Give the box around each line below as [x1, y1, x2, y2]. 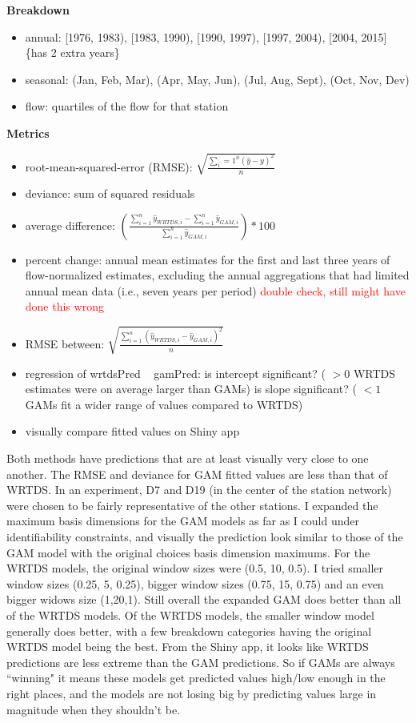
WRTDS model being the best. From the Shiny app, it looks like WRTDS [6, 638, 369, 655]
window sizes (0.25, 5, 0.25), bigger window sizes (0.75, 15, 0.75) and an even [6, 575, 384, 592]
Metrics [6, 124, 50, 141]
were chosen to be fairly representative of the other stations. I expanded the [6, 496, 378, 513]
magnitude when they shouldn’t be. [6, 701, 181, 717]
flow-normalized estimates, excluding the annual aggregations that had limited [25, 267, 410, 283]
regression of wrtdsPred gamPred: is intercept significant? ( [25, 364, 326, 381]
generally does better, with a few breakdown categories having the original [6, 622, 372, 639]
